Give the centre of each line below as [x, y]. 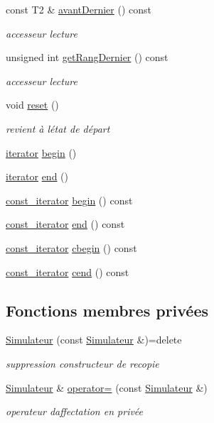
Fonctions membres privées [107, 310]
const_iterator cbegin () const [71, 247]
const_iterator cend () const [68, 271]
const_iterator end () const [65, 224]
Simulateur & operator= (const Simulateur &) [107, 387]
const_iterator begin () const [69, 200]
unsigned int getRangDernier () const [87, 57]
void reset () [32, 105]
